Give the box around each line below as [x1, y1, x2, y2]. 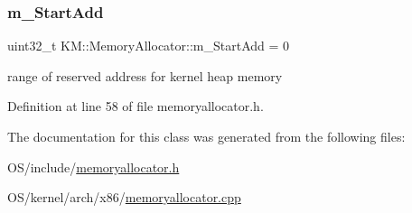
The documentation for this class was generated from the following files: [7, 127, 406, 145]
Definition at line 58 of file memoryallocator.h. [7, 97, 264, 116]
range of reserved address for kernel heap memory [7, 66, 283, 85]
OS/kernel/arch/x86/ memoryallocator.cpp [7, 188, 241, 207]
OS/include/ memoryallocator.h [7, 157, 180, 176]
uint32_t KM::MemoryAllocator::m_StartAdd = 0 [7, 36, 290, 55]
